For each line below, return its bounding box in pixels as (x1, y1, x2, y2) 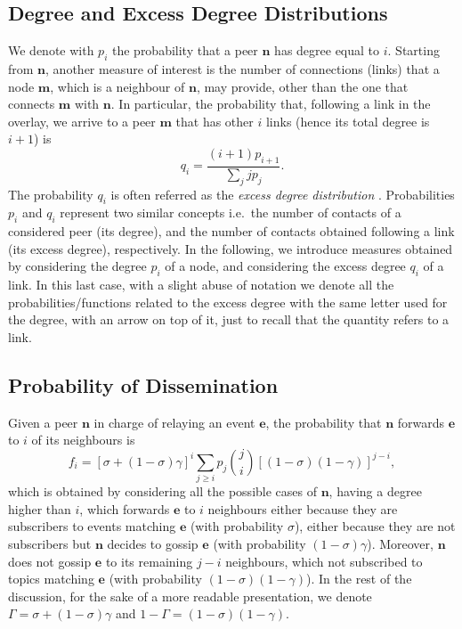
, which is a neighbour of (50, 77, 185, 95)
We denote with (8, 41, 94, 60)
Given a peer (8, 413, 78, 431)
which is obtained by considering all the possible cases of (8, 482, 317, 501)
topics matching (8, 569, 94, 588)
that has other (175, 111, 254, 130)
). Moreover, (367, 535, 434, 553)
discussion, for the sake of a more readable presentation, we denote (8, 586, 372, 605)
